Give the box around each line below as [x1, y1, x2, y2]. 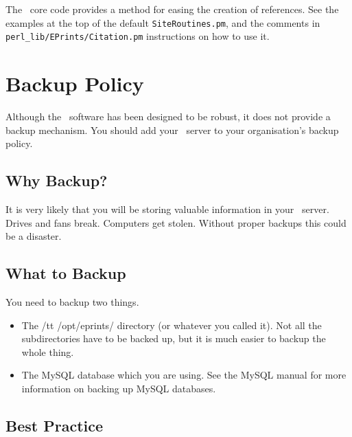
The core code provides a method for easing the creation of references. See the [5, 2, 339, 16]
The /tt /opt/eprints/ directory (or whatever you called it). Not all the [21, 317, 322, 332]
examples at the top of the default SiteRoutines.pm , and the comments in [5, 15, 320, 30]
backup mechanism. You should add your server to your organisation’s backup [5, 122, 339, 137]
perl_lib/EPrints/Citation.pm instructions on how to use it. [5, 29, 270, 43]
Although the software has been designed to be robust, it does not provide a [5, 109, 331, 124]
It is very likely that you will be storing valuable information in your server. [5, 202, 329, 216]
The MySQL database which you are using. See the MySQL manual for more [21, 368, 347, 382]
